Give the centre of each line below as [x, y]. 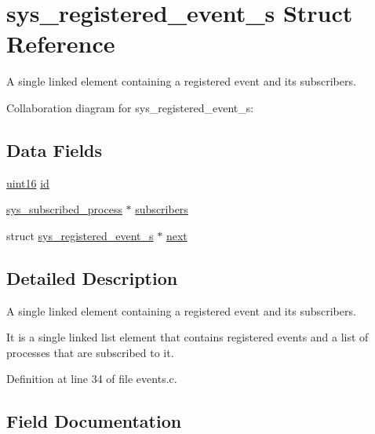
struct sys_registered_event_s [80, 235]
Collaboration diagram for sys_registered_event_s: [130, 107]
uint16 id [28, 182]
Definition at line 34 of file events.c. [92, 379]
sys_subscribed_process [64, 209]
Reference [61, 44]
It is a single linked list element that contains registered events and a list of [187, 337]
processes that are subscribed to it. [90, 352]
